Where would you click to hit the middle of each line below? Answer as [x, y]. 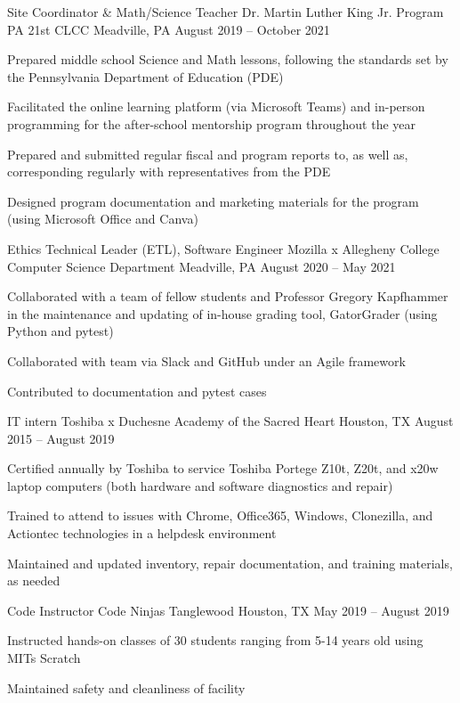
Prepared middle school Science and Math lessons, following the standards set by [228, 59]
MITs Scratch [44, 658]
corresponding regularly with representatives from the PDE [169, 172]
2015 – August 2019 [61, 438]
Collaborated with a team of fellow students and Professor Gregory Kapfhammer [228, 296]
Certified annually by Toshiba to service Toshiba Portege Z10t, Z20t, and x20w [223, 468]
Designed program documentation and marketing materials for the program [213, 201]
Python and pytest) [61, 331]
